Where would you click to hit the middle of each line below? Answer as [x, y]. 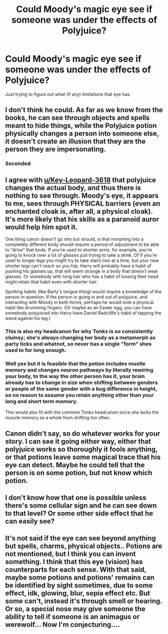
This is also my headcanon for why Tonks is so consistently [79, 331]
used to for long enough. [36, 350]
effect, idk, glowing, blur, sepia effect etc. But [78, 594]
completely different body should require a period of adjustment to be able [82, 244]
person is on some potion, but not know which [79, 473]
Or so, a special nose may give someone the [75, 609]
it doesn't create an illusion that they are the [75, 142]
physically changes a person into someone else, [82, 133]
